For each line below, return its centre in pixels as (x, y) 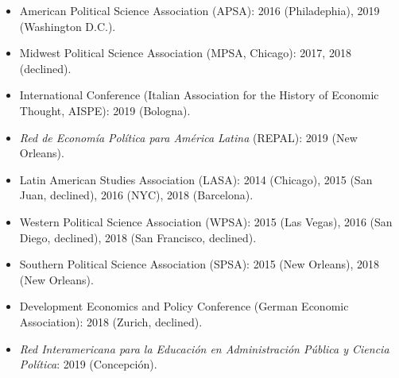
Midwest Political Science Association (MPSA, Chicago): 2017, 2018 (185, 53)
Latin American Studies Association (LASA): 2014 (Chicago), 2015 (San (196, 179)
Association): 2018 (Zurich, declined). (111, 321)
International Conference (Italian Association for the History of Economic (199, 95)
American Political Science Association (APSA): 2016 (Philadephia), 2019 (199, 10)
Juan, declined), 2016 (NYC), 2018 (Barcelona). (136, 195)
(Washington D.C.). (68, 26)
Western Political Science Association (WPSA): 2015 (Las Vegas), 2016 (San (206, 221)
